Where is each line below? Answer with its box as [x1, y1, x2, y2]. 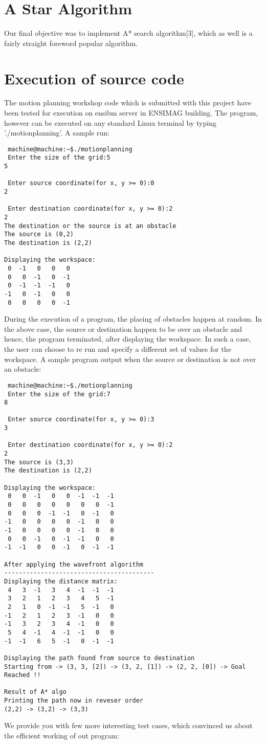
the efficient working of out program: [4, 730, 119, 741]
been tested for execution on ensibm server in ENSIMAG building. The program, [4, 107, 258, 118]
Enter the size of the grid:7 [8, 390, 110, 398]
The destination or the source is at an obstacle [4, 222, 176, 230]
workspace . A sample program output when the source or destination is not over [4, 353, 256, 364]
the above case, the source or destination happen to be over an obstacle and [4, 323, 242, 334]
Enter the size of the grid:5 [8, 154, 110, 162]
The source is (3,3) [4, 458, 74, 466]
